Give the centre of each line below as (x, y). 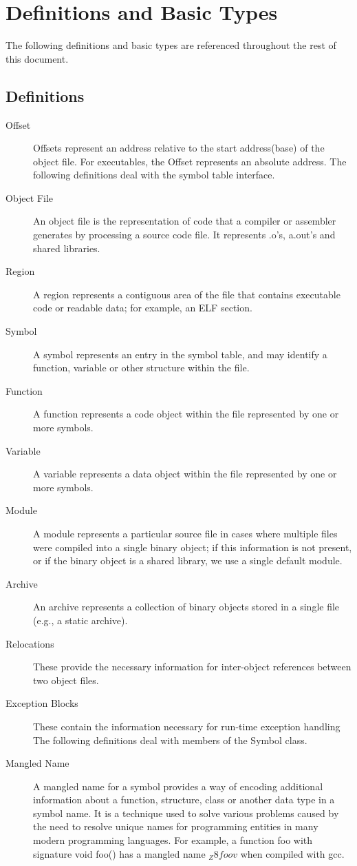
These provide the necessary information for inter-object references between (192, 667)
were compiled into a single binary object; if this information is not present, (193, 547)
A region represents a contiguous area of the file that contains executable (187, 294)
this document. (37, 58)
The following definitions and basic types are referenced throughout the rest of (171, 45)
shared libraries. (67, 248)
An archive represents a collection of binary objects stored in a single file (186, 607)
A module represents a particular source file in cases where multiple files (185, 533)
